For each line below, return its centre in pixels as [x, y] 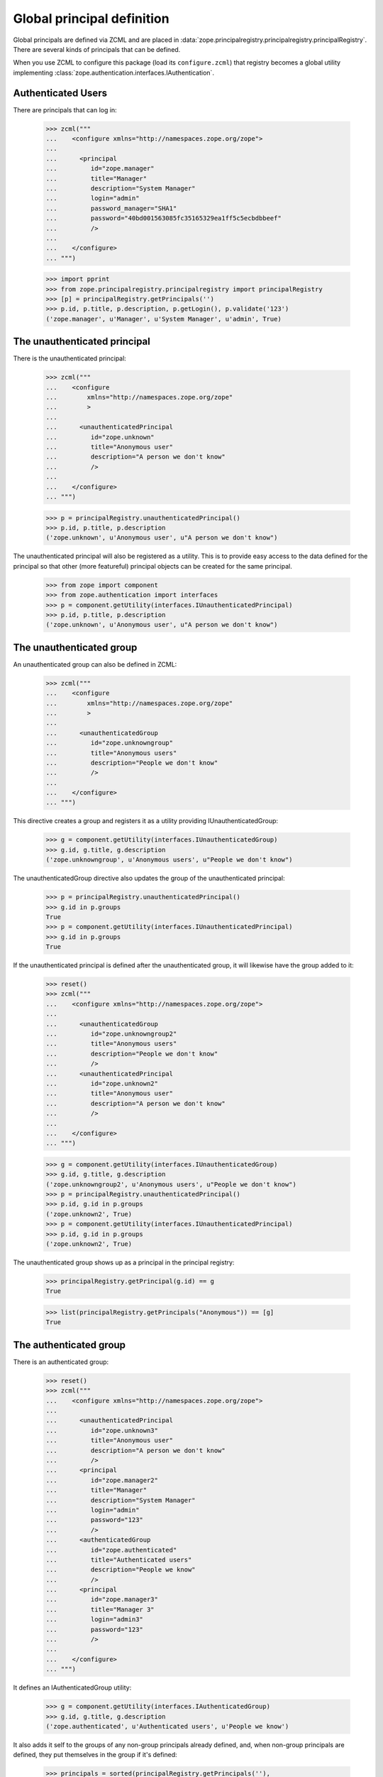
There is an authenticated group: [61, 1362]
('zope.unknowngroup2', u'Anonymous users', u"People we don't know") [171, 1184]
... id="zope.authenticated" [111, 1550]
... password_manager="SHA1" [111, 208]
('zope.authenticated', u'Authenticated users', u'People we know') [167, 1726]
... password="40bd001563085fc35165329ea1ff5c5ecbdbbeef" [163, 218]
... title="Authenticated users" [119, 1559]
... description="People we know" [121, 1570]
